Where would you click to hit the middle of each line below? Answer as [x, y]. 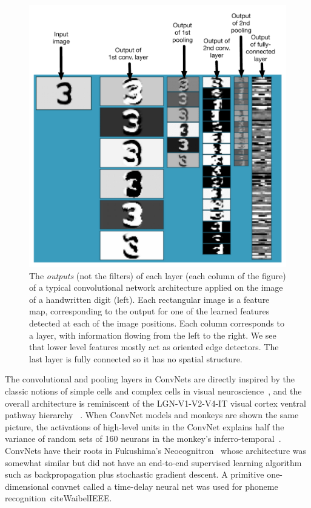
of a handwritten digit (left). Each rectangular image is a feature [149, 299]
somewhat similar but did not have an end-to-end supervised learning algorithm [153, 462]
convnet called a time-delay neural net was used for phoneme [165, 486]
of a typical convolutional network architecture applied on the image [156, 287]
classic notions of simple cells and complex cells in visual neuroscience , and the [153, 391]
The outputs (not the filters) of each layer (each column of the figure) [158, 275]
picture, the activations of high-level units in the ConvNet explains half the [145, 426]
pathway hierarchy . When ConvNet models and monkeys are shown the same [152, 415]
